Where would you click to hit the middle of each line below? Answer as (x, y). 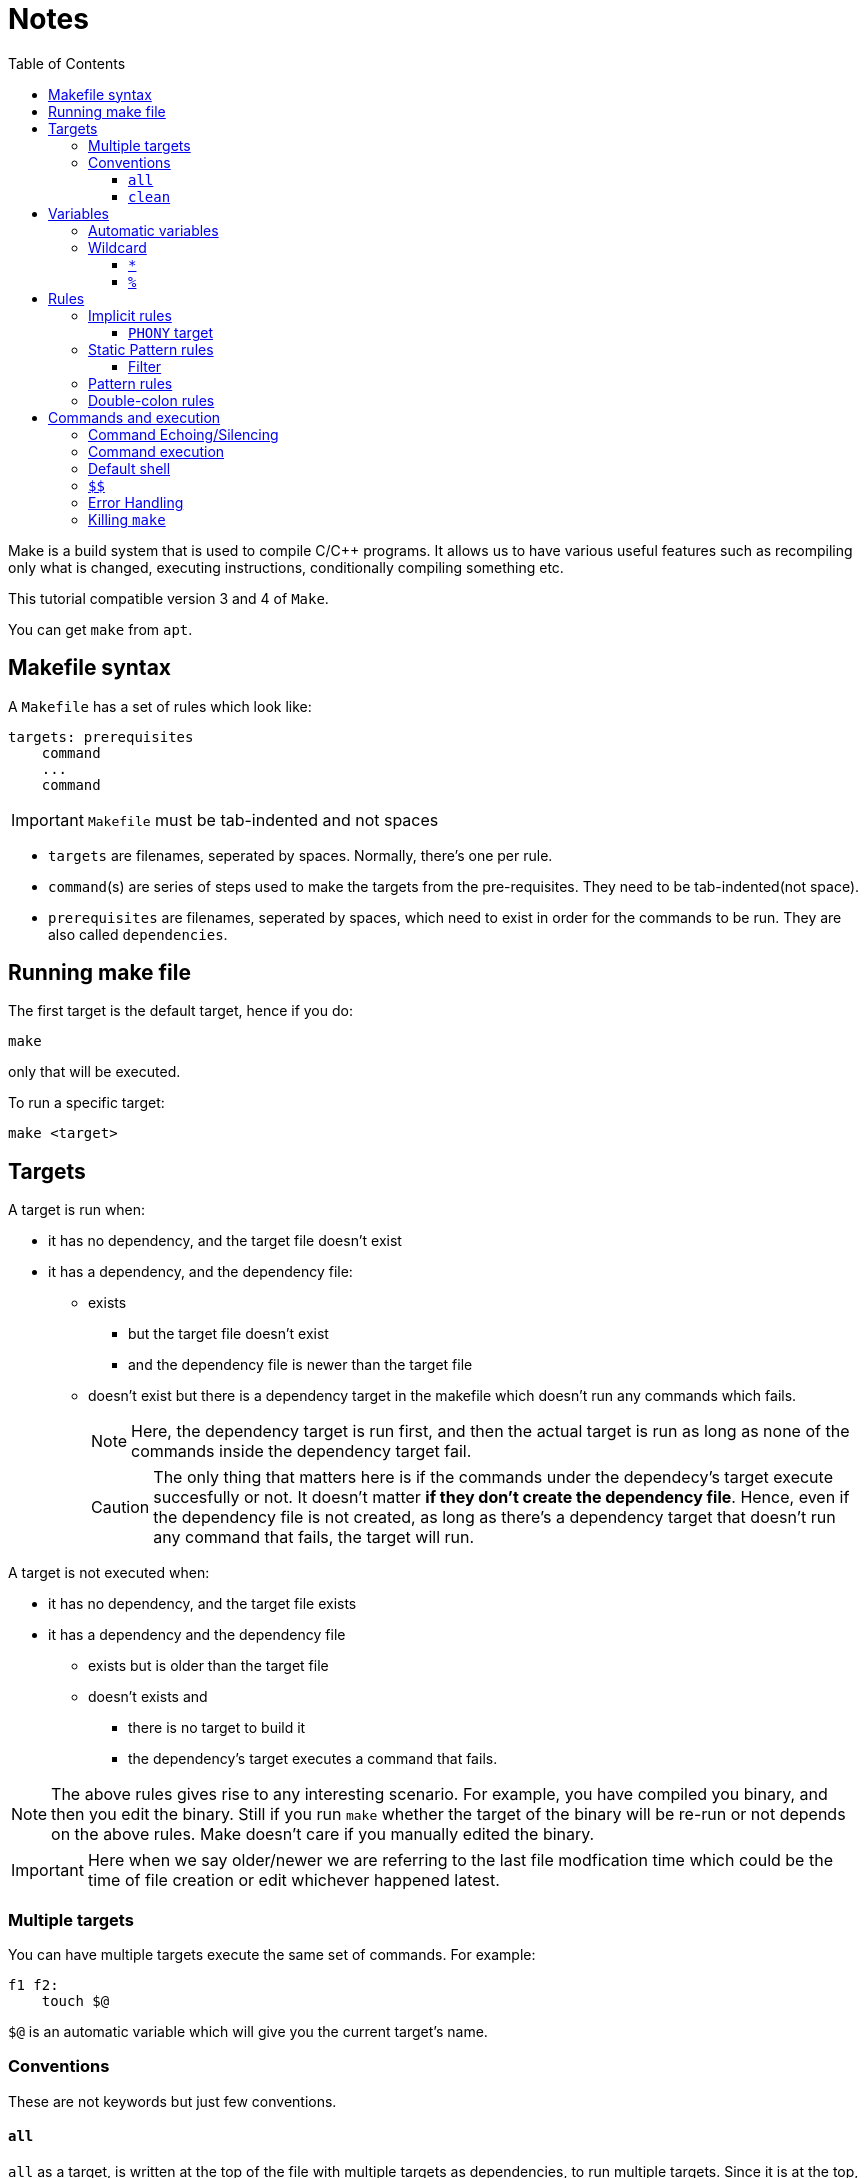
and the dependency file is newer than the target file (300, 1365)
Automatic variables (153, 230)
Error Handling (136, 502)
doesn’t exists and (148, 1697)
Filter (145, 366)
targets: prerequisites (101, 736)
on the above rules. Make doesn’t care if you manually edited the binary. (323, 1834)
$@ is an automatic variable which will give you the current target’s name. (248, 2032)
